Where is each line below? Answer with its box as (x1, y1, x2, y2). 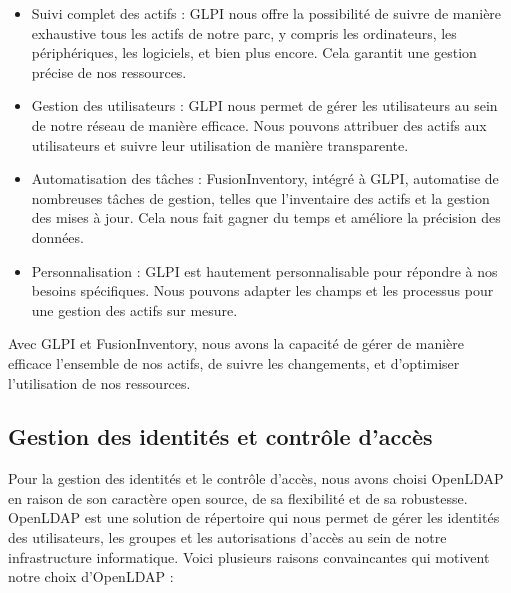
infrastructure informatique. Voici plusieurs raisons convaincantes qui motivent (8, 546, 490, 567)
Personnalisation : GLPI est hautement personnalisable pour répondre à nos (31, 260, 498, 281)
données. (31, 226, 84, 247)
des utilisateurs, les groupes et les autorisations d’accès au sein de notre (8, 527, 447, 548)
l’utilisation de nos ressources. (8, 372, 191, 393)
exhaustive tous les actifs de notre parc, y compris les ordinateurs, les (31, 22, 457, 43)
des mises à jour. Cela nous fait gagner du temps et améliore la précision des (31, 207, 501, 228)
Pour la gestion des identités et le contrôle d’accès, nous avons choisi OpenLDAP (8, 468, 504, 489)
